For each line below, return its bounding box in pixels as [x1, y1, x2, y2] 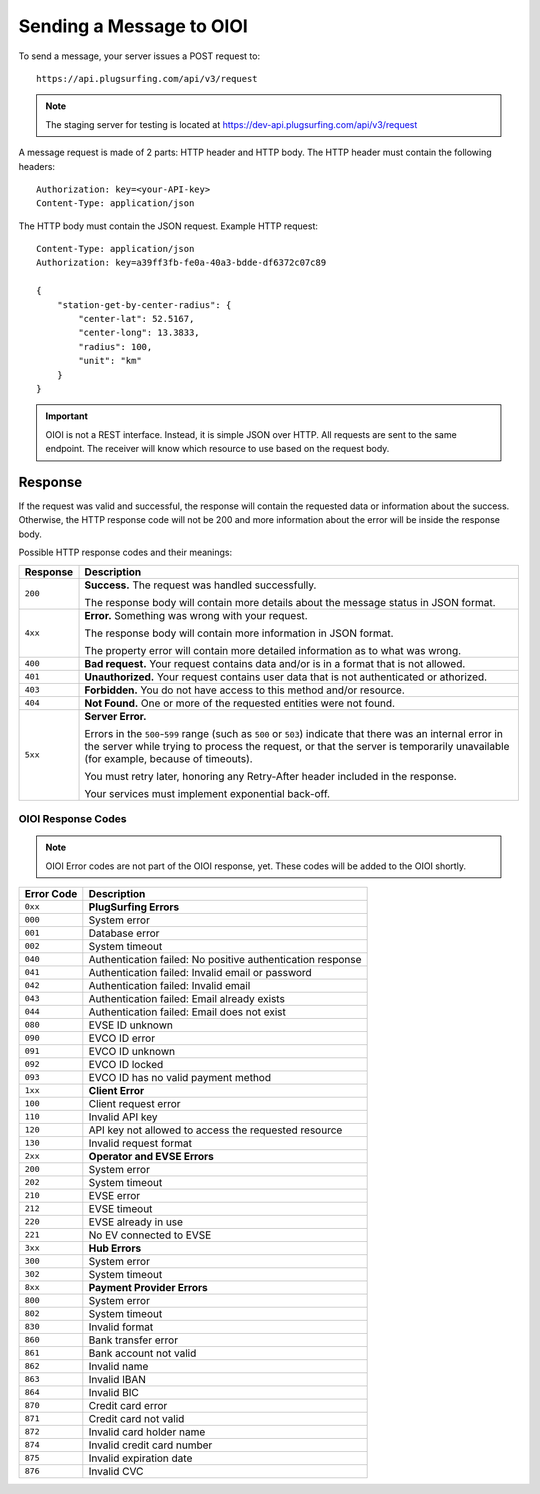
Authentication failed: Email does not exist [88, 1005, 287, 1019]
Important [45, 410, 89, 422]
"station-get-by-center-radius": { [56, 299, 232, 310]
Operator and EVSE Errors [88, 1149, 214, 1163]
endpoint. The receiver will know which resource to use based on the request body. [45, 443, 390, 455]
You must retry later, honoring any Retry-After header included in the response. [84, 769, 457, 783]
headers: [18, 160, 55, 172]
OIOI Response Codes [18, 811, 127, 825]
